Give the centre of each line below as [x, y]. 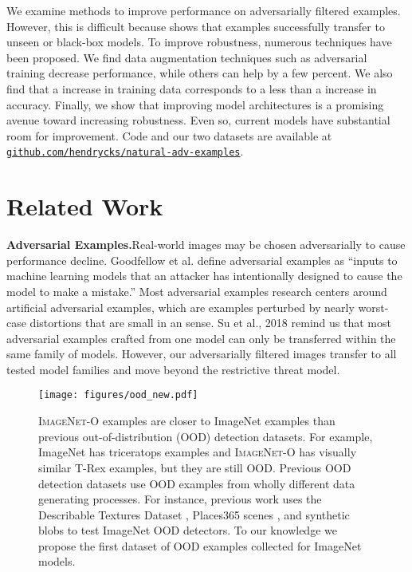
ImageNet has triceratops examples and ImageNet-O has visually [198, 452]
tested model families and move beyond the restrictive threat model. [173, 369]
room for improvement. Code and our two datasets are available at [169, 135]
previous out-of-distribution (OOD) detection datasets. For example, [206, 436]
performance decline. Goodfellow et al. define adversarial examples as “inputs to [202, 260]
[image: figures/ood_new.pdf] [118, 395]
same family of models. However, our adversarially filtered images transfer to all [202, 354]
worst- [373, 307]
